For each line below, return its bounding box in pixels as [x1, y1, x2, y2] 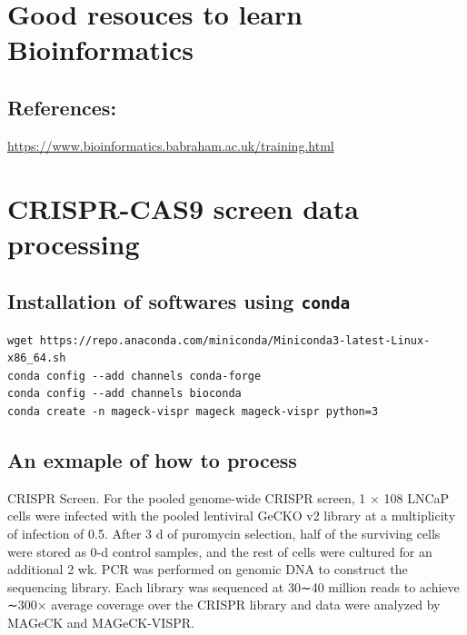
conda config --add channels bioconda [7, 387, 242, 401]
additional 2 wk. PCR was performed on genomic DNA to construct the [7, 560, 408, 579]
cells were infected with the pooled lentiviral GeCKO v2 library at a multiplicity [7, 506, 456, 525]
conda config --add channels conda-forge [7, 369, 262, 382]
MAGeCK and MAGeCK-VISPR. [7, 613, 194, 632]
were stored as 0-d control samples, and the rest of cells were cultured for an [7, 541, 432, 561]
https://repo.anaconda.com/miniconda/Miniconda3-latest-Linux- [39, 333, 431, 347]
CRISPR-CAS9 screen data [7, 189, 359, 226]
